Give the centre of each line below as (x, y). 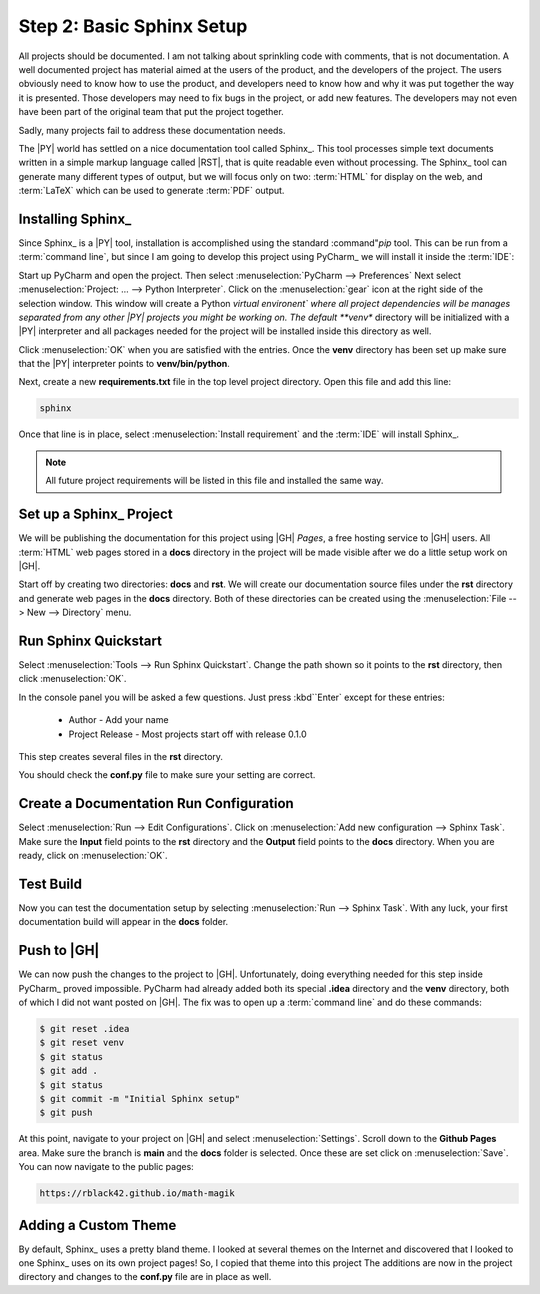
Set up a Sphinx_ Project (96, 514)
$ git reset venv (82, 1043)
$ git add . (69, 1071)
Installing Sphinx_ (75, 218)
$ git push (66, 1113)
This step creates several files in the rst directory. (121, 756)
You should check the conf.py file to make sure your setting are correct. (167, 775)
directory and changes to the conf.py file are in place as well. (145, 1277)
